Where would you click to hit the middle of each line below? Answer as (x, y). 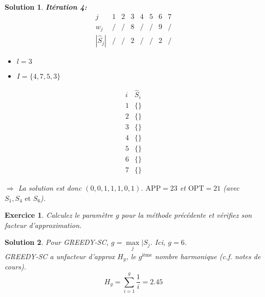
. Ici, (158, 242)
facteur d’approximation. (43, 225)
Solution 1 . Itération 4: (46, 7)
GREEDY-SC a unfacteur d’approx (60, 256)
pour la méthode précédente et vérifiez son (187, 215)
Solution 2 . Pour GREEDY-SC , (57, 242)
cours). (16, 267)
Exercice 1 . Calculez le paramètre (59, 215)
